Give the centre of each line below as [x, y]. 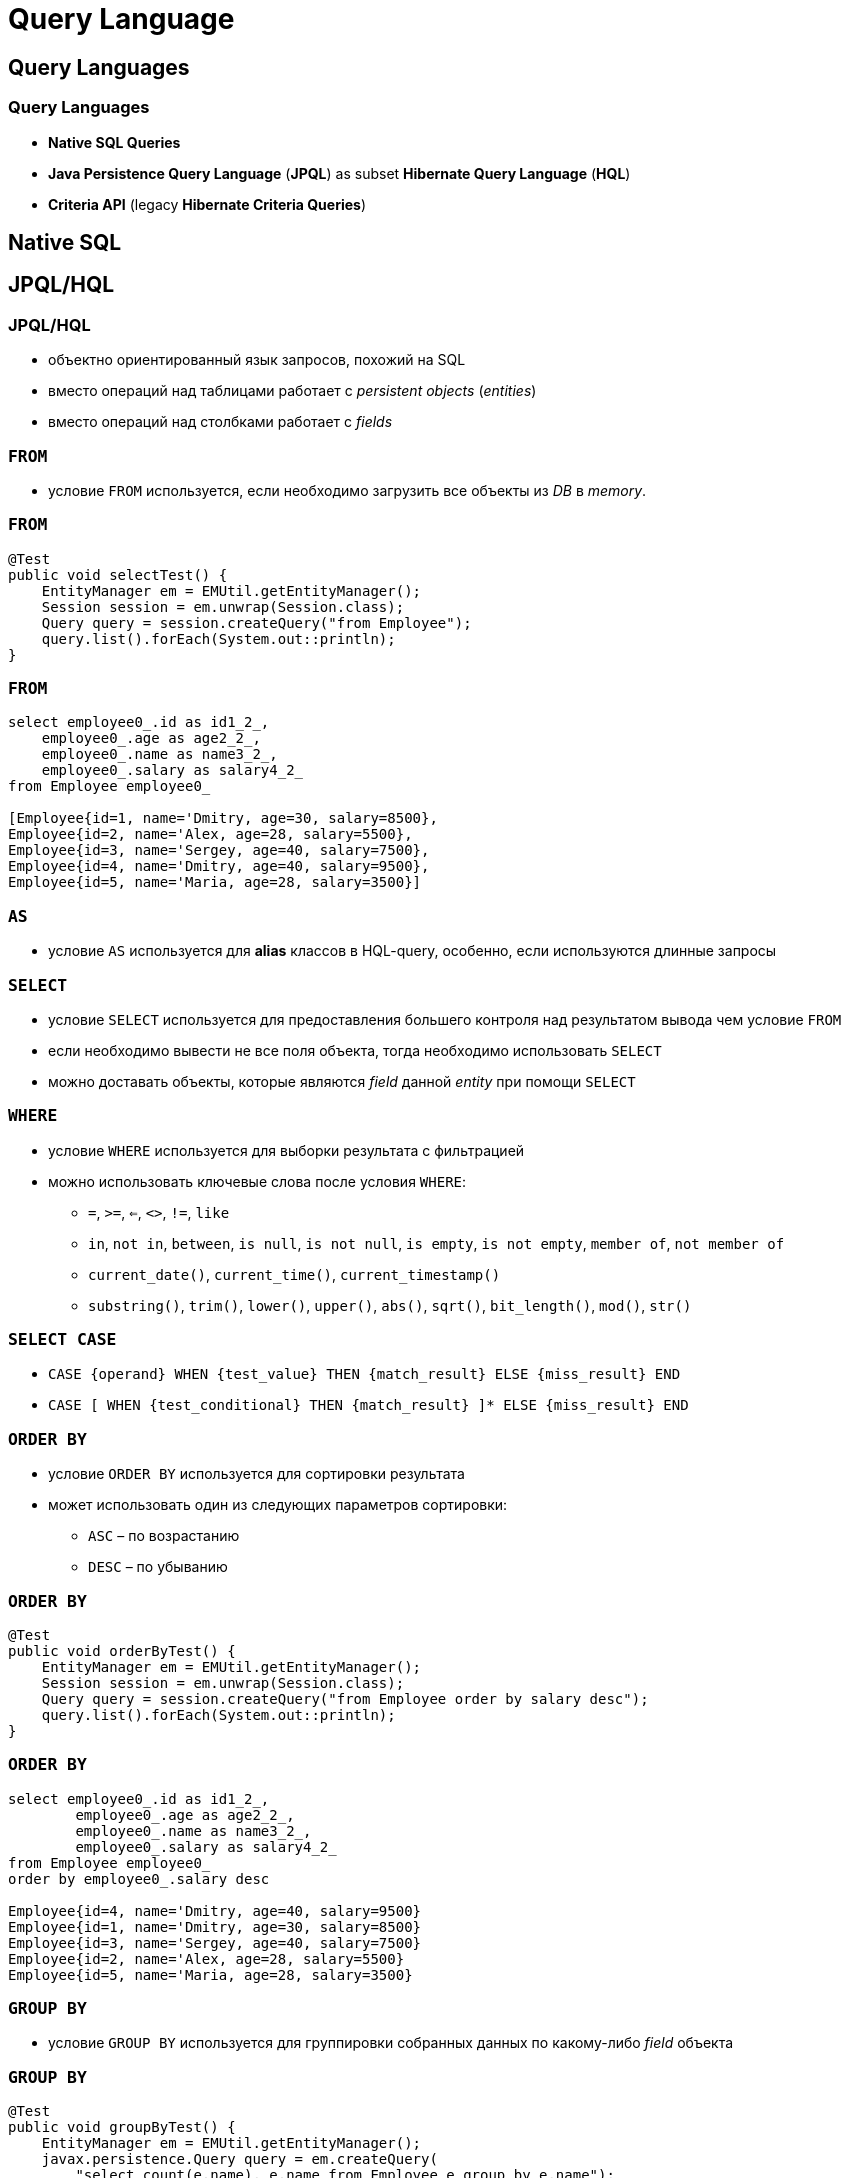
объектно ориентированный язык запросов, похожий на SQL [257, 360]
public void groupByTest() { [122, 2127]
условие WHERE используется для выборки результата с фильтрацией [286, 1150]
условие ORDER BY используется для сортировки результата [256, 1474]
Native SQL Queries [114, 142]
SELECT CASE [62, 1340]
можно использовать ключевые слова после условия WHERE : [257, 1181]
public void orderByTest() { [122, 1650]
